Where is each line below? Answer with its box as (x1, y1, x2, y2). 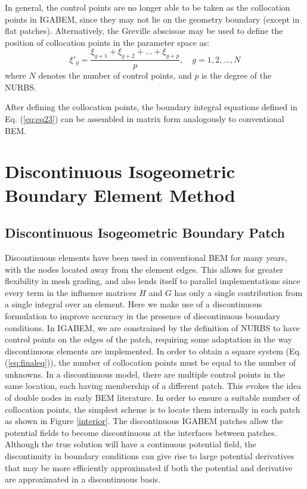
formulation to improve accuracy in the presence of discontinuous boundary (5, 309, 281, 322)
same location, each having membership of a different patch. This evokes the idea (5, 379, 302, 392)
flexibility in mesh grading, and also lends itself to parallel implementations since (5, 275, 300, 287)
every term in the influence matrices (5, 286, 137, 298)
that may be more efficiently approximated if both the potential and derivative (5, 461, 293, 474)
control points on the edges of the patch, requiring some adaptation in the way (5, 333, 293, 345)
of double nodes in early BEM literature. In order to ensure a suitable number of (5, 391, 300, 404)
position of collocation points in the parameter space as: (5, 36, 209, 48)
